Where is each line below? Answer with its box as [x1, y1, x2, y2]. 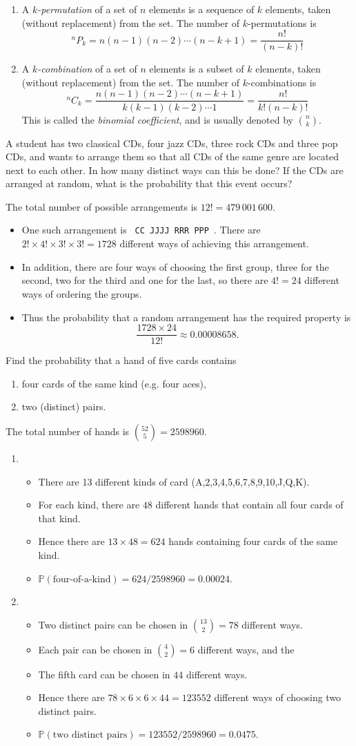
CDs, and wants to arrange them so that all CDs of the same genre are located [6, 149, 339, 164]
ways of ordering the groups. [21, 286, 142, 300]
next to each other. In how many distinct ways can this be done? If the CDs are [6, 162, 344, 177]
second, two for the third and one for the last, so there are [21, 273, 268, 287]
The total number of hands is [6, 423, 130, 438]
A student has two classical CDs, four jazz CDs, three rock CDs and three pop [6, 135, 338, 150]
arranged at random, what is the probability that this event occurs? [6, 176, 293, 191]
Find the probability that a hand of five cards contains [6, 353, 237, 367]
